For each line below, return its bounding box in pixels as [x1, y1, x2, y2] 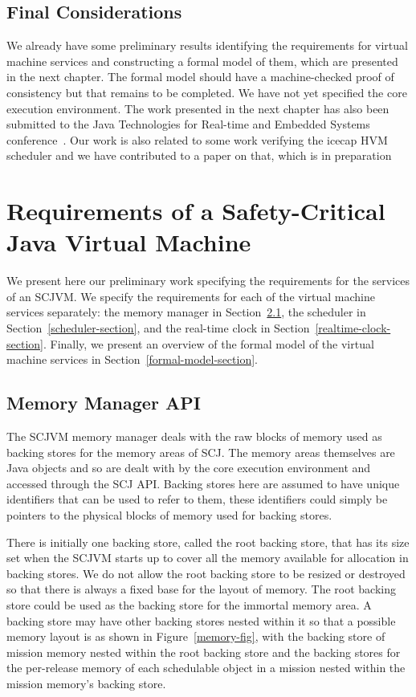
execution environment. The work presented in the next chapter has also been [6, 100, 389, 116]
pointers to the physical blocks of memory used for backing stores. [6, 507, 332, 523]
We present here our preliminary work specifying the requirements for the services [6, 272, 410, 289]
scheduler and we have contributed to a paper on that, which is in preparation [6, 147, 392, 164]
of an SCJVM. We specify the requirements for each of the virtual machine [6, 287, 376, 304]
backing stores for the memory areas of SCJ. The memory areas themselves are [6, 443, 395, 460]
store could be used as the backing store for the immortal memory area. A [6, 596, 372, 613]
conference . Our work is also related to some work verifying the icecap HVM [6, 131, 388, 148]
